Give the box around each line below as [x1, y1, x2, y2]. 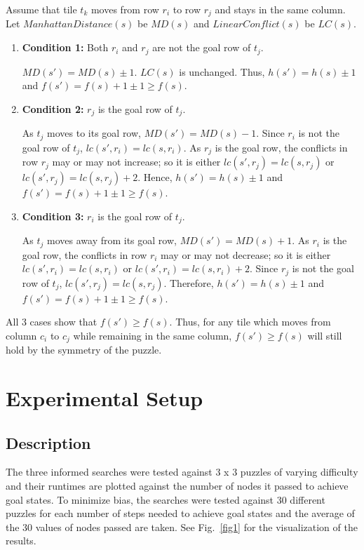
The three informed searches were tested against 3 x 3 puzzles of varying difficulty [6, 464, 358, 479]
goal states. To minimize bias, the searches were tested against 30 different [6, 492, 325, 507]
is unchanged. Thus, [179, 64, 265, 79]
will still [307, 328, 342, 342]
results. [6, 533, 36, 548]
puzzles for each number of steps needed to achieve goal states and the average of [6, 506, 355, 521]
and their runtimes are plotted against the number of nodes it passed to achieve [6, 478, 349, 492]
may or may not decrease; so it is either [161, 247, 331, 262]
